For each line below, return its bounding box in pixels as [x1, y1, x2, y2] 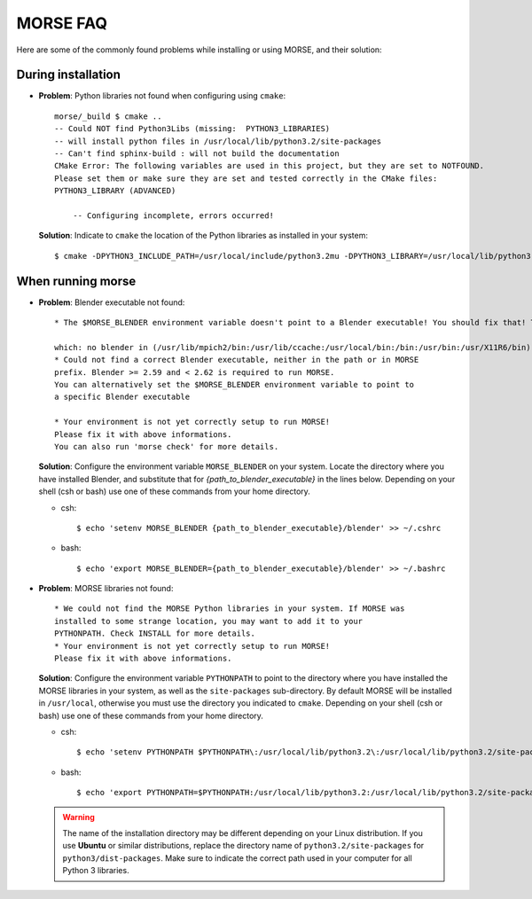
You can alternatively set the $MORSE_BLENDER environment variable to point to [54, 379, 415, 389]
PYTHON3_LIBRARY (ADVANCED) [54, 186, 176, 196]
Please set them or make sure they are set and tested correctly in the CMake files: [54, 173, 438, 184]
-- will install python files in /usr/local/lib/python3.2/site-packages [54, 136, 382, 146]
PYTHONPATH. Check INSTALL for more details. [54, 629, 256, 638]
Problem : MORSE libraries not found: [38, 583, 174, 594]
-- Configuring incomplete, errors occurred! [72, 210, 275, 221]
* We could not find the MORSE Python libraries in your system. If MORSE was [54, 604, 405, 614]
